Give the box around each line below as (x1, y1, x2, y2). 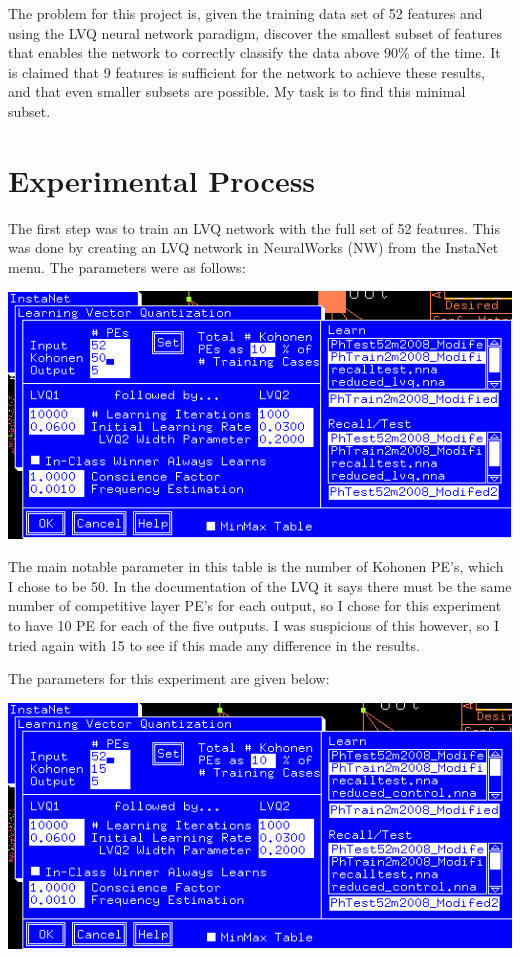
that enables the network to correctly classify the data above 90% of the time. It (8, 42, 501, 63)
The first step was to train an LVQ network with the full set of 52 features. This (8, 217, 500, 238)
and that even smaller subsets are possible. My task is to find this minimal (8, 81, 466, 102)
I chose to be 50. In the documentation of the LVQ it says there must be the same (8, 575, 512, 596)
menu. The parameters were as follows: (8, 256, 246, 277)
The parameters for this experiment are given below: (8, 668, 330, 689)
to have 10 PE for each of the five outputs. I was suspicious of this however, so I (8, 615, 499, 636)
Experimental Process (8, 159, 316, 200)
